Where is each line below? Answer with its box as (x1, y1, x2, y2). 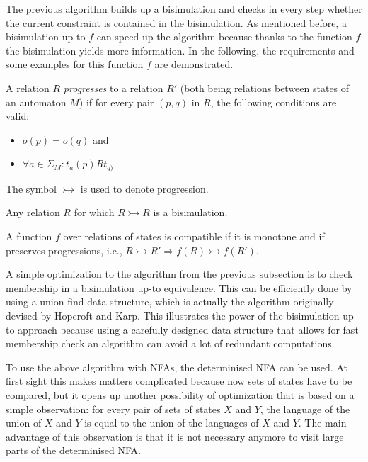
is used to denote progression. (80, 181, 209, 196)
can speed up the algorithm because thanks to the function (96, 29, 352, 44)
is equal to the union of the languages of (84, 415, 259, 430)
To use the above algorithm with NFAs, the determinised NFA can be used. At (6, 359, 347, 374)
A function (6, 228, 52, 243)
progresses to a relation (63, 80, 163, 95)
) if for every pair (79, 94, 154, 109)
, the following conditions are (210, 94, 337, 109)
